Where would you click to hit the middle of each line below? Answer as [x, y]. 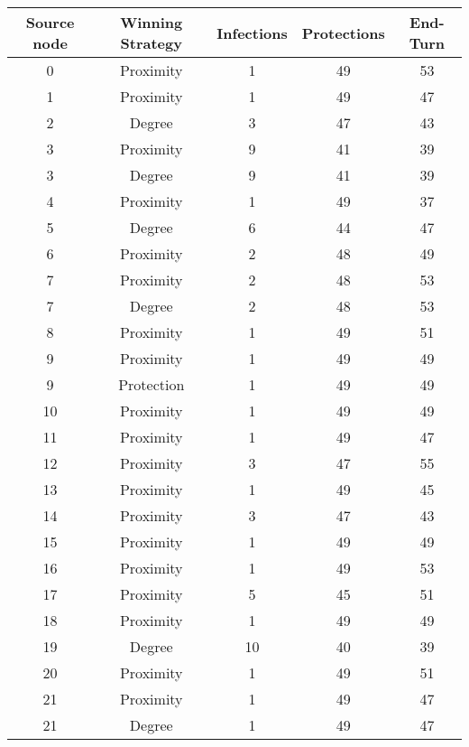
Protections [343, 33]
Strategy [151, 43]
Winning [152, 22]
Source [50, 22]
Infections [252, 33]
